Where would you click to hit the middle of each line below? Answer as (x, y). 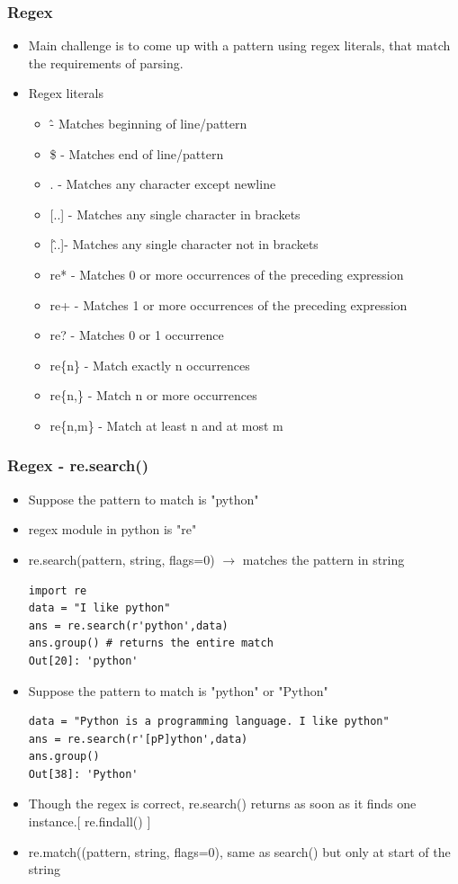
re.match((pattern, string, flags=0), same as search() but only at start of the (239, 851)
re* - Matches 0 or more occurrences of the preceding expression (227, 274)
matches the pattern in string (323, 559)
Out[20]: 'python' (83, 661)
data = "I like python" (99, 608)
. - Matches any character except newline (163, 184)
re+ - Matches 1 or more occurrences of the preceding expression (229, 304)
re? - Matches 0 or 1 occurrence (137, 335)
